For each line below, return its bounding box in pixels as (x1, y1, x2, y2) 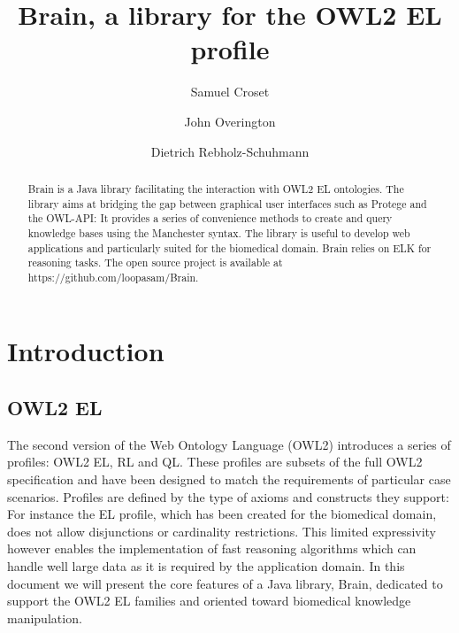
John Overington (184, 112, 276, 130)
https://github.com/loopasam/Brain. (27, 269, 199, 284)
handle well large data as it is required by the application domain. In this (7, 557, 405, 575)
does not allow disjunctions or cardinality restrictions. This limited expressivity (7, 521, 436, 540)
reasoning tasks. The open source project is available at (27, 255, 283, 270)
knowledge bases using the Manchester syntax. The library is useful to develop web (27, 225, 410, 240)
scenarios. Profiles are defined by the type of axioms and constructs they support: (7, 487, 449, 506)
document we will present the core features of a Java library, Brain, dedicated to (7, 574, 443, 592)
